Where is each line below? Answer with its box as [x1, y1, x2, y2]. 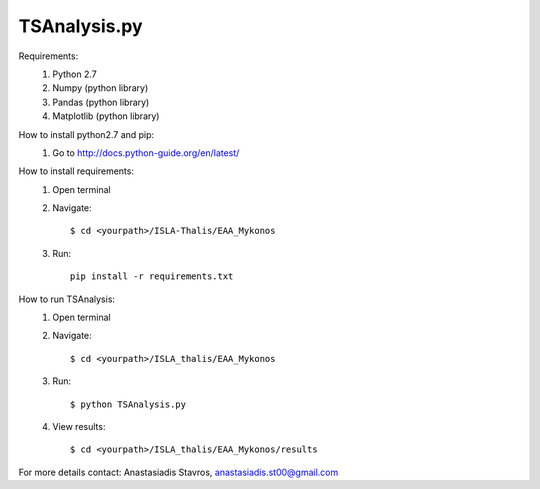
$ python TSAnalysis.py [70, 398, 187, 410]
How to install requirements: [18, 165, 135, 177]
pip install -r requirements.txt [70, 271, 234, 282]
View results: [52, 420, 106, 432]
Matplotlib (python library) [52, 110, 160, 122]
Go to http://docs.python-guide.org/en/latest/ [52, 146, 240, 159]
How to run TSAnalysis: [18, 293, 115, 305]
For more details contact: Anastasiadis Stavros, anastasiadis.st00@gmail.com [18, 466, 339, 478]
